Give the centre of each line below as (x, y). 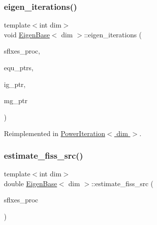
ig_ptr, (15, 84)
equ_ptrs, (19, 67)
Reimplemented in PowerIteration (55, 133)
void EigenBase (27, 34)
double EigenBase (31, 183)
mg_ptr (16, 100)
